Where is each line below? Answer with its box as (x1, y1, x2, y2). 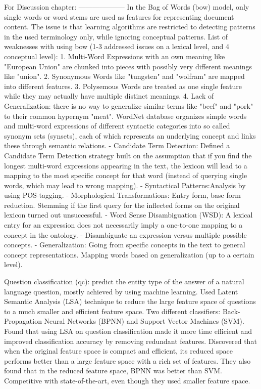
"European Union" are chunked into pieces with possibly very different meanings (4, 61, 252, 71)
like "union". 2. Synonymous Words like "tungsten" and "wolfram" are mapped (4, 71, 245, 81)
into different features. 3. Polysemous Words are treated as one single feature (4, 80, 242, 91)
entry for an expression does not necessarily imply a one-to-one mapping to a (4, 220, 243, 230)
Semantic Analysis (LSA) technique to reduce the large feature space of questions (4, 296, 256, 307)
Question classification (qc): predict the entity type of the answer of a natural (4, 276, 244, 287)
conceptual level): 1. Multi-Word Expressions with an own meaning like (4, 51, 225, 61)
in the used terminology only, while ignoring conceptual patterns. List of (4, 31, 228, 41)
